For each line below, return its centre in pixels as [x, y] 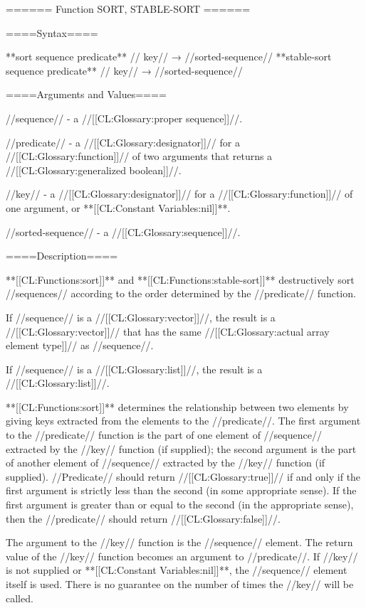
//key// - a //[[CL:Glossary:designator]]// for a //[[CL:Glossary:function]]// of [179, 194]
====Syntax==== [52, 32]
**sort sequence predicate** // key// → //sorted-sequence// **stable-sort [169, 57]
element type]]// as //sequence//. [80, 345]
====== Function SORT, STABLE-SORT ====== [128, 9]
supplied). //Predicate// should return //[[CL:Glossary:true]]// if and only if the [183, 476]
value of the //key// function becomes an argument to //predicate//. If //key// [182, 556]
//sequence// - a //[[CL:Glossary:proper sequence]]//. [124, 118]
